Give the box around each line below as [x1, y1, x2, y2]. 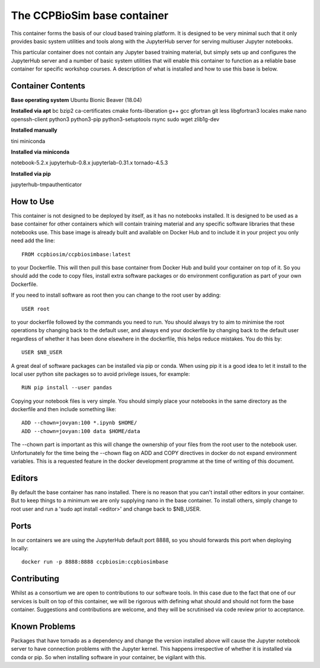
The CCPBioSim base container [11, 9, 169, 22]
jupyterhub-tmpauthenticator [11, 181, 82, 188]
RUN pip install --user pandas [21, 384, 113, 391]
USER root [21, 306, 50, 312]
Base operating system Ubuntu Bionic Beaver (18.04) [11, 97, 142, 104]
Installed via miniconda [11, 148, 70, 155]
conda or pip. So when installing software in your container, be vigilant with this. [11, 653, 207, 661]
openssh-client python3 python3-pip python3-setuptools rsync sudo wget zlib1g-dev [11, 116, 219, 123]
